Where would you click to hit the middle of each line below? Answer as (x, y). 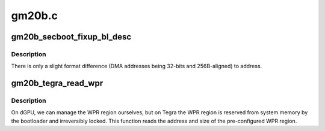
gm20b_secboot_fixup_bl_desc (71, 37)
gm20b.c (35, 16)
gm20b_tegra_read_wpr (57, 83)
